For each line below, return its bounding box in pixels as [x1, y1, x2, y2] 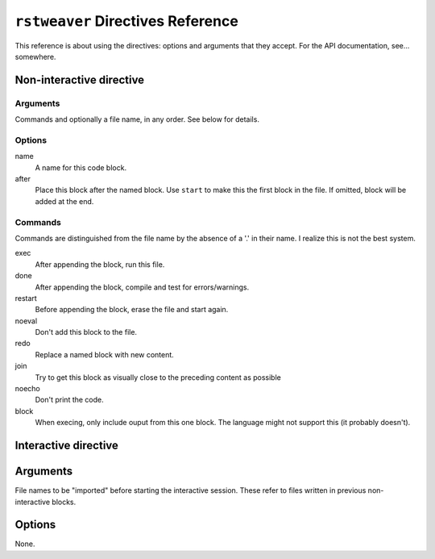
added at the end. [35, 196, 94, 206]
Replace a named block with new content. [35, 349, 175, 359]
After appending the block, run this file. [35, 259, 165, 269]
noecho [14, 384, 40, 394]
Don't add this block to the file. [35, 327, 137, 337]
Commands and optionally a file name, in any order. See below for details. [14, 115, 259, 124]
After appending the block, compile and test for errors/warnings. [35, 282, 250, 292]
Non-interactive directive [14, 73, 145, 86]
